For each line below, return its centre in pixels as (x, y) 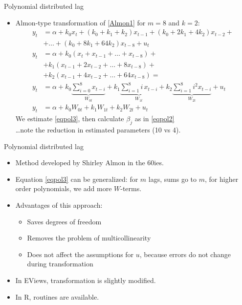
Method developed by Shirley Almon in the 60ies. (89, 163)
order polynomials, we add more (64, 188)
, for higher (221, 179)
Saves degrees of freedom (64, 221)
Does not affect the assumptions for (80, 254)
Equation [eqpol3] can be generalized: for (77, 179)
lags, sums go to (173, 179)
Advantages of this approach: (59, 205)
